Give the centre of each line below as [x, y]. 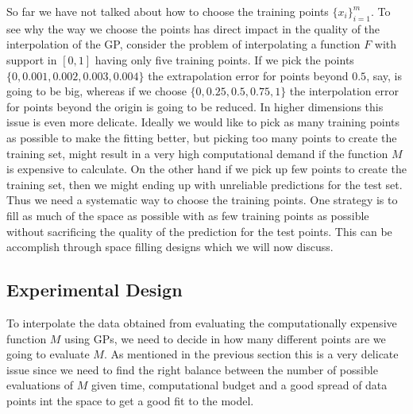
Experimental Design [95, 290]
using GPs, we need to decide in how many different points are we [225, 338]
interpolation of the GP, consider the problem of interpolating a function [183, 44]
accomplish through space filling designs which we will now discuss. [170, 247]
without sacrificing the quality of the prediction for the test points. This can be [199, 231]
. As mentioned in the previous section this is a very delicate [251, 354]
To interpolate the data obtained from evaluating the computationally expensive [202, 322]
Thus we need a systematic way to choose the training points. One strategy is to [202, 200]
